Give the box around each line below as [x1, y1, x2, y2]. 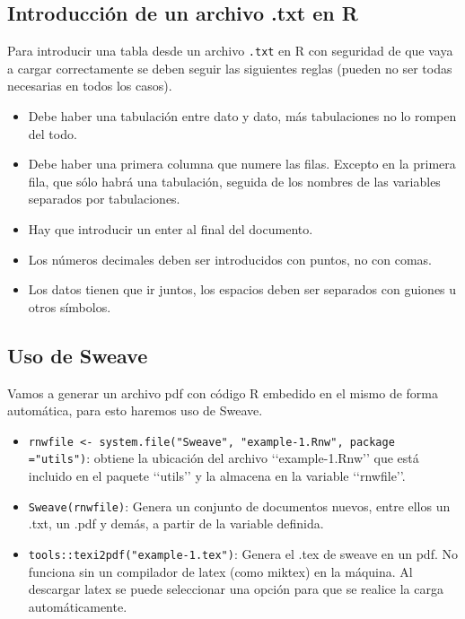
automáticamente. [28, 597, 127, 615]
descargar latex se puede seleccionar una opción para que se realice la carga [28, 580, 443, 598]
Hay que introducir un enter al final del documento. [28, 220, 313, 239]
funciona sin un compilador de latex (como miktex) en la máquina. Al [28, 562, 413, 580]
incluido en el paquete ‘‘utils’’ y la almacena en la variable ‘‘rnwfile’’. [28, 466, 406, 485]
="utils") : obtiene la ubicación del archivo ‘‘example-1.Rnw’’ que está [28, 449, 419, 467]
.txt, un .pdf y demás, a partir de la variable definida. [28, 514, 324, 533]
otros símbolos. [28, 297, 111, 316]
